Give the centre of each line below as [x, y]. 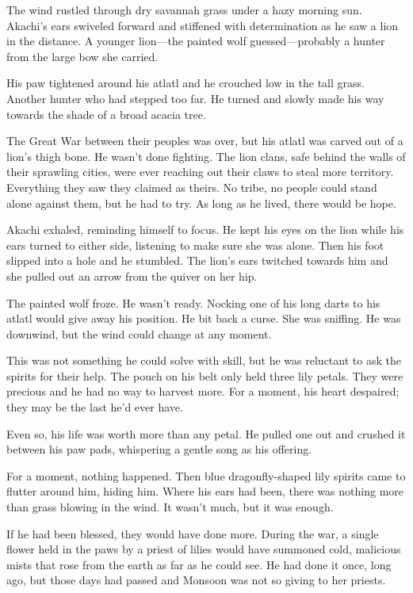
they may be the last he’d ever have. [95, 407]
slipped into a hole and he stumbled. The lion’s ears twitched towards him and [197, 260]
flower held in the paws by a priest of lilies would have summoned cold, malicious [204, 549]
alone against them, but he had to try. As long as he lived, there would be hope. [201, 203]
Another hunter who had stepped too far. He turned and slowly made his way [195, 98]
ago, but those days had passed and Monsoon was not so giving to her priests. [196, 580]
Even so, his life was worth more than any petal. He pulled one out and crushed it [206, 433]
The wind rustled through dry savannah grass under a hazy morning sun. [184, 10]
